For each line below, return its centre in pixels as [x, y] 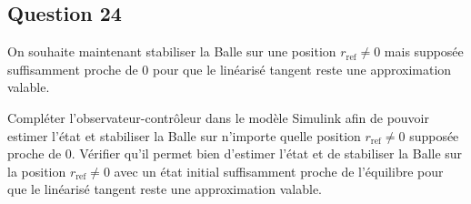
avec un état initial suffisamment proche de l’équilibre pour [279, 171]
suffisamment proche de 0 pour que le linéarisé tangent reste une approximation [230, 69]
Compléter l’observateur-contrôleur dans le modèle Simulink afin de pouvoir [218, 117]
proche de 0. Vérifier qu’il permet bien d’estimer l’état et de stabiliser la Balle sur [235, 153]
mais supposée [424, 51]
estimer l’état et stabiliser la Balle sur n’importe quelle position [184, 135]
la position [37, 171]
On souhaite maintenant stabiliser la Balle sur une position [172, 51]
